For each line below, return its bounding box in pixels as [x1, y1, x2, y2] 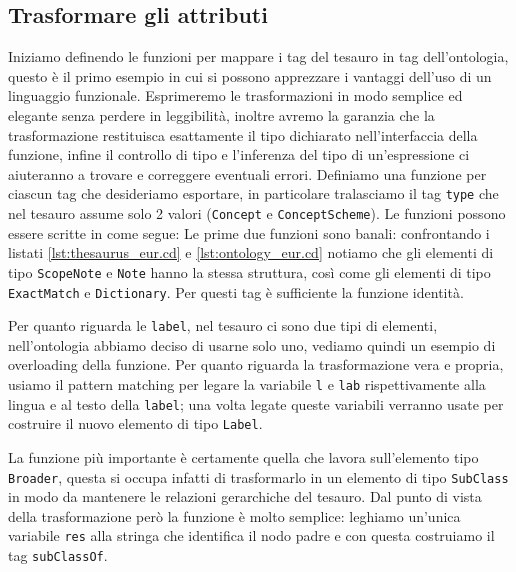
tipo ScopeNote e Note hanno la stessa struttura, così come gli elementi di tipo [8, 261, 491, 282]
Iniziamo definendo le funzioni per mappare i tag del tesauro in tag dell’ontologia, [8, 46, 509, 67]
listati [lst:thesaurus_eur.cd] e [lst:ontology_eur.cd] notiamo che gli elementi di [8, 242, 494, 263]
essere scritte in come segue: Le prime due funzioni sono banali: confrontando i [8, 222, 490, 243]
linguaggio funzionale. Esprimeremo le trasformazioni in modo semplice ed [8, 85, 463, 106]
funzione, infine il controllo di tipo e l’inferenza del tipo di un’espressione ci [8, 144, 470, 165]
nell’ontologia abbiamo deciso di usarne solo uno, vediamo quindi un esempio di [8, 334, 496, 355]
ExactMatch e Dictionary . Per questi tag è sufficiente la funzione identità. [8, 281, 464, 302]
